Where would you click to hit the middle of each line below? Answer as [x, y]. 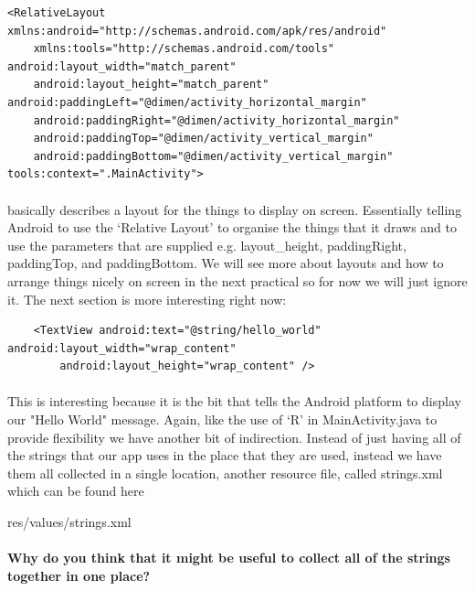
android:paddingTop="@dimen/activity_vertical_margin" [203, 139]
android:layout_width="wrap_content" [122, 348]
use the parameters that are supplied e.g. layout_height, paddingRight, [207, 245]
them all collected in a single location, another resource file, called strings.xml [225, 473]
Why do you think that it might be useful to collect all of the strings [229, 558]
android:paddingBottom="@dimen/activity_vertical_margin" [213, 156]
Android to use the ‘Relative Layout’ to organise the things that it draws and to [232, 227]
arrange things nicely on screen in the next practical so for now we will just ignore [237, 280]
